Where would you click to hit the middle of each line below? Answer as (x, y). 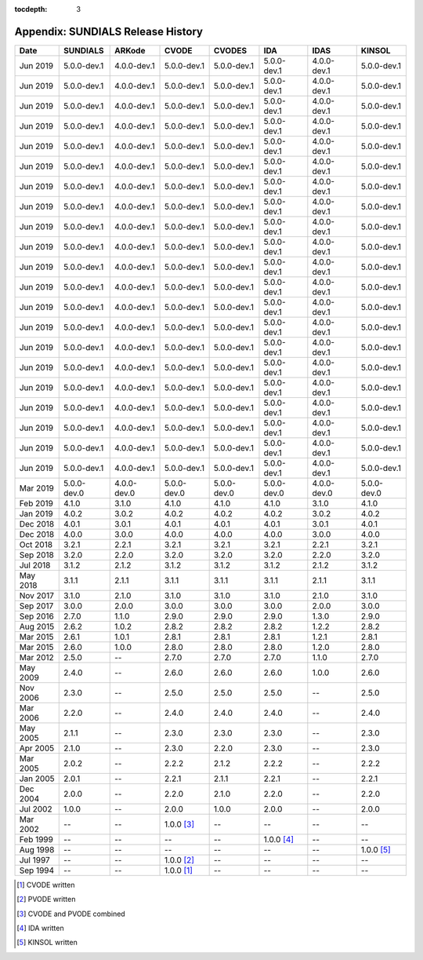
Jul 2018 (35, 565)
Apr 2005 (37, 748)
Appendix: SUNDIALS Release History (109, 31)
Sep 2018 (36, 555)
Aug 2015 (37, 626)
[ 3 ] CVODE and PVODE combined (71, 914)
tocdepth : (31, 9)
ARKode (130, 50)
